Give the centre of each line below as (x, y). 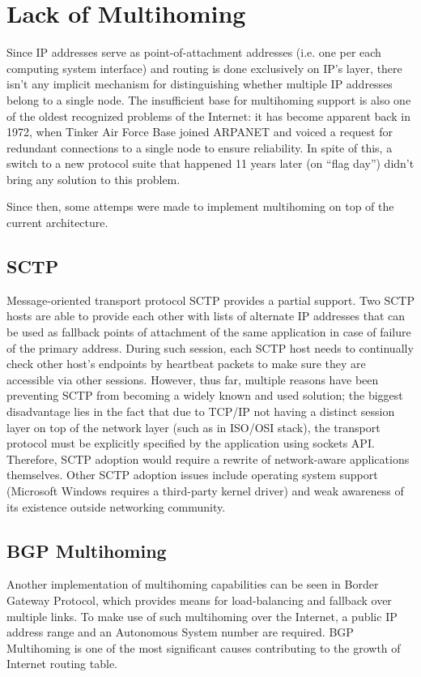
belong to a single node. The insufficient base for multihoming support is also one (209, 99)
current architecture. (57, 223)
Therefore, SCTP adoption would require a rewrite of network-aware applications (208, 458)
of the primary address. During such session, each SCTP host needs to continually (210, 347)
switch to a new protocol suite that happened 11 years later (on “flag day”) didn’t (210, 163)
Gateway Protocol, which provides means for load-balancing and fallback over (199, 600)
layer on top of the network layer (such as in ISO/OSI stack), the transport (193, 427)
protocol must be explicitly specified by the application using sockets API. (191, 443)
